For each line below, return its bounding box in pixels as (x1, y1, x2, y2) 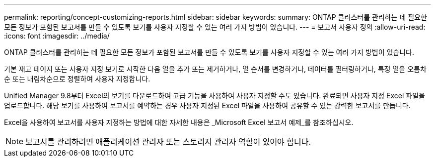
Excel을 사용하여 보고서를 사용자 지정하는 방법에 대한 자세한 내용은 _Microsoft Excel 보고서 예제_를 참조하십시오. (4, 118, 354, 126)
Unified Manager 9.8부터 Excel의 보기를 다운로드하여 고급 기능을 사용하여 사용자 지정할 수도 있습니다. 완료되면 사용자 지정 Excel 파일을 (4, 91, 425, 100)
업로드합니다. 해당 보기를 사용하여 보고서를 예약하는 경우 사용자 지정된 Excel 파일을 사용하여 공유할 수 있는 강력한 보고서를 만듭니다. (4, 101, 411, 110)
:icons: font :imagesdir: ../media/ (4, 32, 110, 40)
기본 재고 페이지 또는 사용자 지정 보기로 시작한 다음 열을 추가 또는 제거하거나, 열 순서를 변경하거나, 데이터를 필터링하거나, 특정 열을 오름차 (4, 65, 427, 73)
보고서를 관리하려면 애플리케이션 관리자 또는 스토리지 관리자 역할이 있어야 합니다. (25, 137, 311, 147)
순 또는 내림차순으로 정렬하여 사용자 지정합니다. (4, 75, 150, 83)
